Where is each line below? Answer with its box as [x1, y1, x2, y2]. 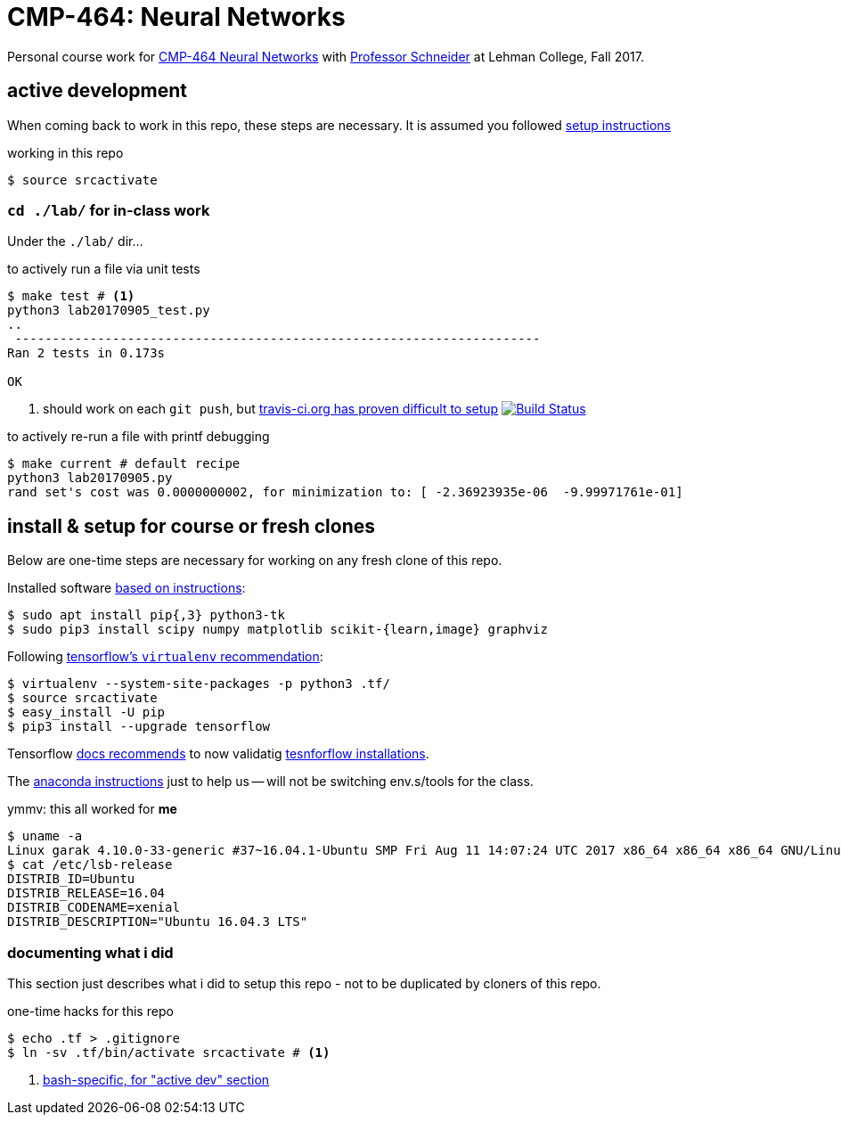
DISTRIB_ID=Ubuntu [7, 872, 135, 887]
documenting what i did [7, 943, 174, 962]
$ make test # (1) [7, 289, 135, 304]
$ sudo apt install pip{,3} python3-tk [7, 608, 285, 623]
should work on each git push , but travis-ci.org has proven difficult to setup [43, 401, 499, 417]
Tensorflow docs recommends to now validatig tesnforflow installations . [7, 746, 429, 762]
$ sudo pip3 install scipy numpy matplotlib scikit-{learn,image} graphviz [7, 622, 548, 637]
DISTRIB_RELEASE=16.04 [7, 886, 166, 901]
